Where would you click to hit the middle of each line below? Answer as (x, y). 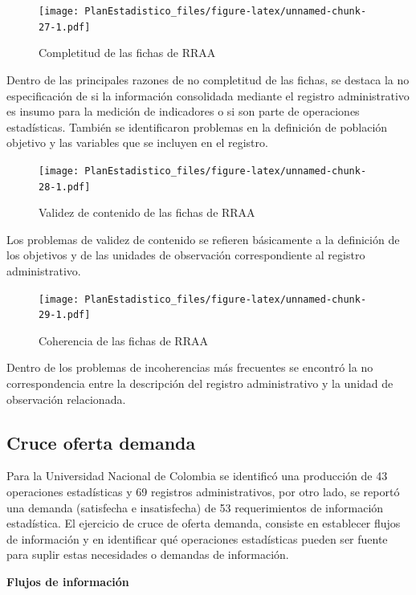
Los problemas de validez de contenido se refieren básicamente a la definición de (203, 239)
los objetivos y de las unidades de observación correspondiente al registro (186, 255)
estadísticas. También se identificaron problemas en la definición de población (197, 126)
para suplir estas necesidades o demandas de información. (148, 554)
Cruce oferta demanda (101, 442)
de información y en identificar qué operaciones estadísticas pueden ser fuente (197, 538)
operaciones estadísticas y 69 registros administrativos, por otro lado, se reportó (203, 492)
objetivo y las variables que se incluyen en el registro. (137, 143)
